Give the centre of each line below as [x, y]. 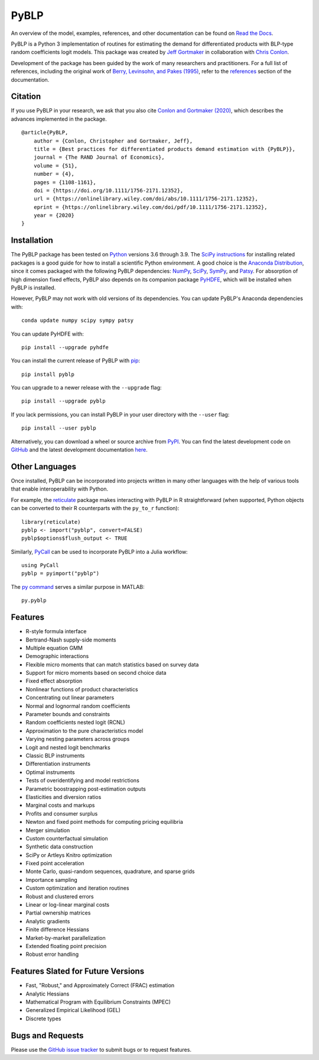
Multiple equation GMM [54, 647]
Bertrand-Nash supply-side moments [71, 640]
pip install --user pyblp [59, 428]
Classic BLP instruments [55, 755]
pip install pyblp [48, 374]
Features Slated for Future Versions [78, 972]
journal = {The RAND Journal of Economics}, [99, 157]
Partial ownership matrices [58, 913]
